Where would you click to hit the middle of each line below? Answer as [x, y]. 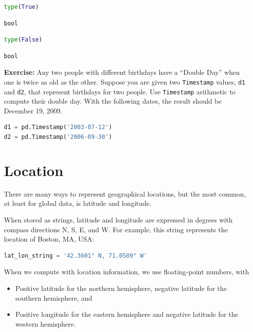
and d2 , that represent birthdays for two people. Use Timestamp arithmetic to [120, 91]
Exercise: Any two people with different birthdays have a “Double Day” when [122, 72]
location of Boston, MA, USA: [49, 239]
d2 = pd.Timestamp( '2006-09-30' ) [58, 137]
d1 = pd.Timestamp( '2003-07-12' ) [58, 127]
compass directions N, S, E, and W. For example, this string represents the [116, 229]
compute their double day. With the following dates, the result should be [113, 101]
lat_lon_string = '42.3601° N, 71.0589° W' [76, 255]
